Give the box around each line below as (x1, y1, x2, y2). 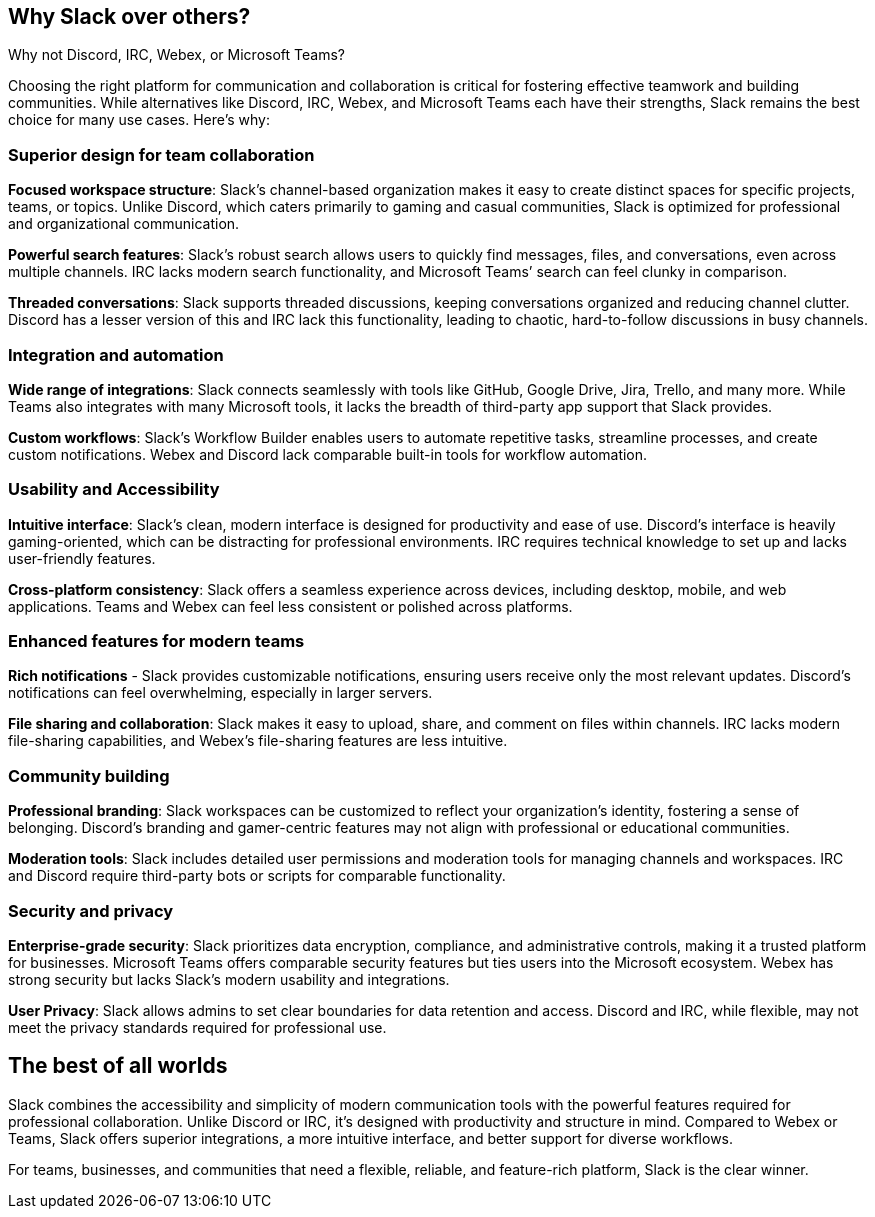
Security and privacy (8, 900, 174, 921)
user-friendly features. (8, 549, 156, 567)
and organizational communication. (8, 215, 240, 233)
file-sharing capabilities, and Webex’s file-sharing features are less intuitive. (8, 732, 508, 750)
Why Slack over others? (8, 4, 251, 29)
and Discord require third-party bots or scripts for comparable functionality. (8, 867, 506, 885)
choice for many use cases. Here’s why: (8, 111, 270, 129)
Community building (8, 765, 170, 786)
